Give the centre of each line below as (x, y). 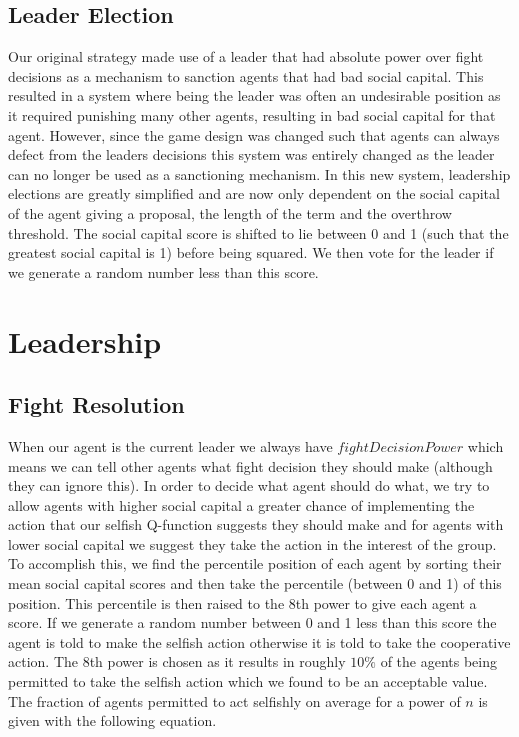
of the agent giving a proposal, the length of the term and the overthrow (230, 212)
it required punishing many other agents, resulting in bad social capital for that (252, 114)
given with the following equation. (112, 720)
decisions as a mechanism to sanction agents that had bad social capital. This (246, 75)
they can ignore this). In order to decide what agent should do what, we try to (249, 485)
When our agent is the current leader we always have (170, 445)
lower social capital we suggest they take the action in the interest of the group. (252, 543)
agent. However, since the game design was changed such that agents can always (254, 134)
